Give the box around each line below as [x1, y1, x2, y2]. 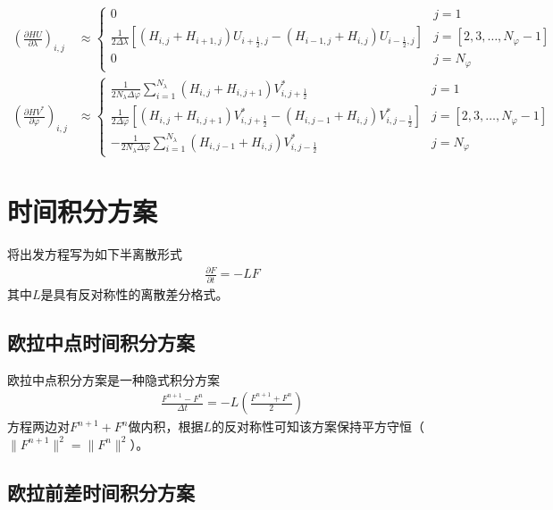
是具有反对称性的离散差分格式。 [40, 284, 229, 303]
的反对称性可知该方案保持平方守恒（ [212, 417, 425, 436]
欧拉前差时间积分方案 [7, 478, 195, 506]
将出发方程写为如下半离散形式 [7, 245, 182, 263]
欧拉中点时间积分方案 [7, 328, 195, 355]
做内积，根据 [128, 417, 204, 436]
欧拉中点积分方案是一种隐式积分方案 [7, 370, 220, 389]
